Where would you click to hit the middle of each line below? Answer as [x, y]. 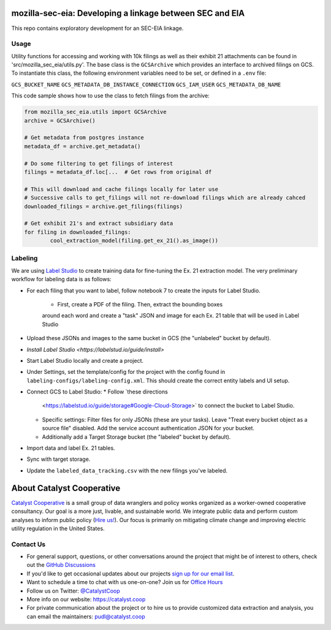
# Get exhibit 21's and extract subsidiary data [99, 223]
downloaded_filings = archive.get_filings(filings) [104, 206]
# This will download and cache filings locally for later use [121, 189]
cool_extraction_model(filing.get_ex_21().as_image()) [134, 241]
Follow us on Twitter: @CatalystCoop [74, 591]
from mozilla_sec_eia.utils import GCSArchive [95, 112]
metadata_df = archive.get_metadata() [82, 146]
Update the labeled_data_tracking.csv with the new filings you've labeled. [127, 470]
